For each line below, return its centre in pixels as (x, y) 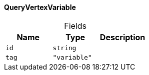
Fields (75, 26)
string (64, 48)
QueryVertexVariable (40, 7)
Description (122, 37)
